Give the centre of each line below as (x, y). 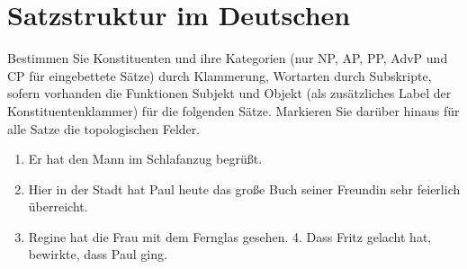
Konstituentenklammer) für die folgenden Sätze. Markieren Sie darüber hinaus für (233, 110)
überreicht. (58, 206)
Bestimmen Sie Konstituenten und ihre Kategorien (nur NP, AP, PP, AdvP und (228, 58)
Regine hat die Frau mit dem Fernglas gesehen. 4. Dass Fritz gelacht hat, (230, 236)
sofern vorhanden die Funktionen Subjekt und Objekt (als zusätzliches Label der (229, 93)
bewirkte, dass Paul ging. (98, 254)
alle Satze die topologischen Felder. (104, 128)
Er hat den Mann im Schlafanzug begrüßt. (145, 159)
